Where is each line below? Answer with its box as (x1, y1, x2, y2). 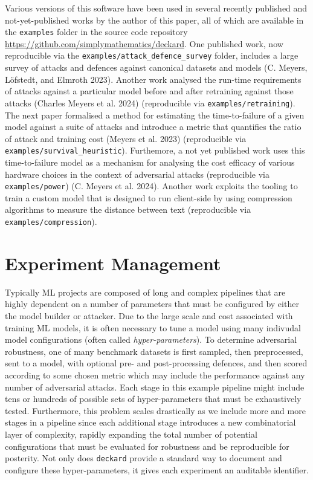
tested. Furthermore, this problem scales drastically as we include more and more (5, 404, 306, 417)
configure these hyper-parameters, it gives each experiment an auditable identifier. (5, 463, 309, 476)
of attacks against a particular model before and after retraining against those (5, 85, 294, 97)
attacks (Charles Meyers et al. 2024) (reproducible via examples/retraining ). (5, 96, 295, 109)
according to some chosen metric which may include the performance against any (5, 368, 305, 381)
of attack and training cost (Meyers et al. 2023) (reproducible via (5, 132, 247, 144)
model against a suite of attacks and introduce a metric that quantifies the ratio (5, 120, 302, 133)
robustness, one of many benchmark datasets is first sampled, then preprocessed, (5, 345, 303, 357)
